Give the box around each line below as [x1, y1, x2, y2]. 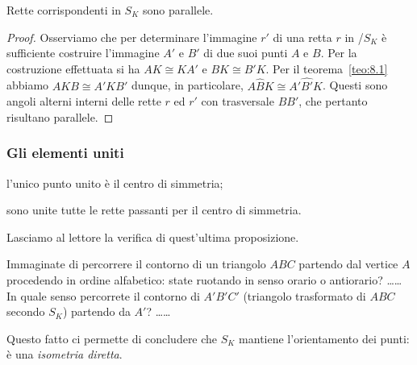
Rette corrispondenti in [6, 2, 121, 18]
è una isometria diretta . [6, 346, 123, 363]
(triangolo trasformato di [243, 287, 366, 304]
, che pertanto [298, 93, 368, 110]
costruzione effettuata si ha [6, 60, 140, 77]
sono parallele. [142, 2, 214, 18]
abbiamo [6, 77, 49, 93]
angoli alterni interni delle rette [6, 93, 161, 110]
